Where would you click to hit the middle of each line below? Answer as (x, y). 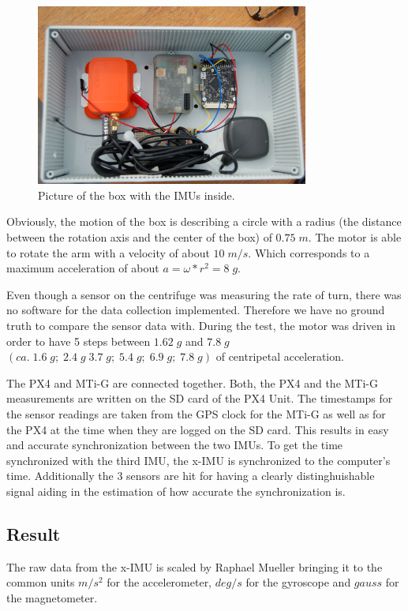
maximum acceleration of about (83, 268)
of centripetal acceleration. (280, 356)
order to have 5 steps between (79, 341)
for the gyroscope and (298, 582)
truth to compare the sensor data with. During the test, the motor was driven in (201, 325)
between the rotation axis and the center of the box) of (139, 237)
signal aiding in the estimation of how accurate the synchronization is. (176, 491)
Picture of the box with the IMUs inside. (137, 195)
